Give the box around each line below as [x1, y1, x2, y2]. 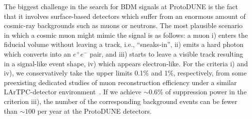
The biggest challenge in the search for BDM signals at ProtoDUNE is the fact [4, 1, 238, 11]
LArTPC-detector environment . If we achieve [4, 87, 142, 97]
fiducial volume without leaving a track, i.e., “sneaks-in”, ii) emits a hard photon [4, 39, 244, 49]
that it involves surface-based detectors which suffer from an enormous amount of [4, 11, 246, 21]
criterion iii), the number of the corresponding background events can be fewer [4, 96, 237, 106]
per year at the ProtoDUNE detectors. [37, 105, 152, 116]
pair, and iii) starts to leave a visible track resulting [90, 48, 243, 59]
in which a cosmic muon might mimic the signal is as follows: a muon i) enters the [4, 30, 248, 40]
